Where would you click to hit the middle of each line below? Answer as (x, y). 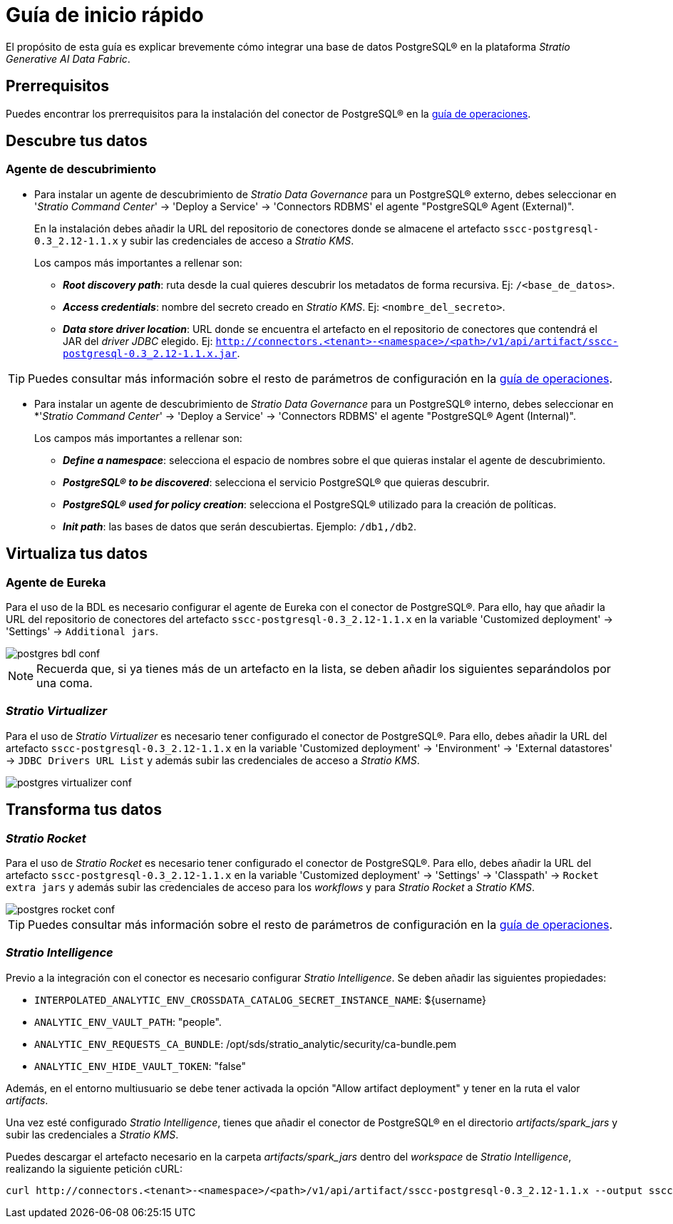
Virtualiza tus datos (77, 554)
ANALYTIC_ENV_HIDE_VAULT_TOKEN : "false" (140, 1066)
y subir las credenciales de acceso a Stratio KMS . (237, 240)
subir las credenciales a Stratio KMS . (92, 1134)
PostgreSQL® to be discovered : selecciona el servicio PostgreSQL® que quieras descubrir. (276, 482)
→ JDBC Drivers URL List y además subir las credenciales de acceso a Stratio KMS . (213, 760)
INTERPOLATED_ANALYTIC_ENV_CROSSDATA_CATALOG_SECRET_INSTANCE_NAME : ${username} (261, 999)
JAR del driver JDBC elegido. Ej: (138, 341)
